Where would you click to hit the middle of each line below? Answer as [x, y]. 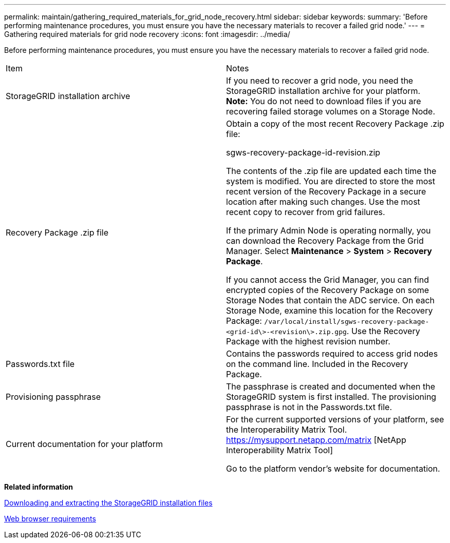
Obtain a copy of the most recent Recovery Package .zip [335, 124]
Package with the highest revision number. [308, 341]
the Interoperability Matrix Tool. [287, 430]
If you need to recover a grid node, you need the [320, 81]
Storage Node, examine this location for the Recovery [330, 311]
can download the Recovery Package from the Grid [325, 241]
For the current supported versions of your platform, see [335, 419]
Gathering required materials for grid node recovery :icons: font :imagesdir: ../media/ [147, 34]
